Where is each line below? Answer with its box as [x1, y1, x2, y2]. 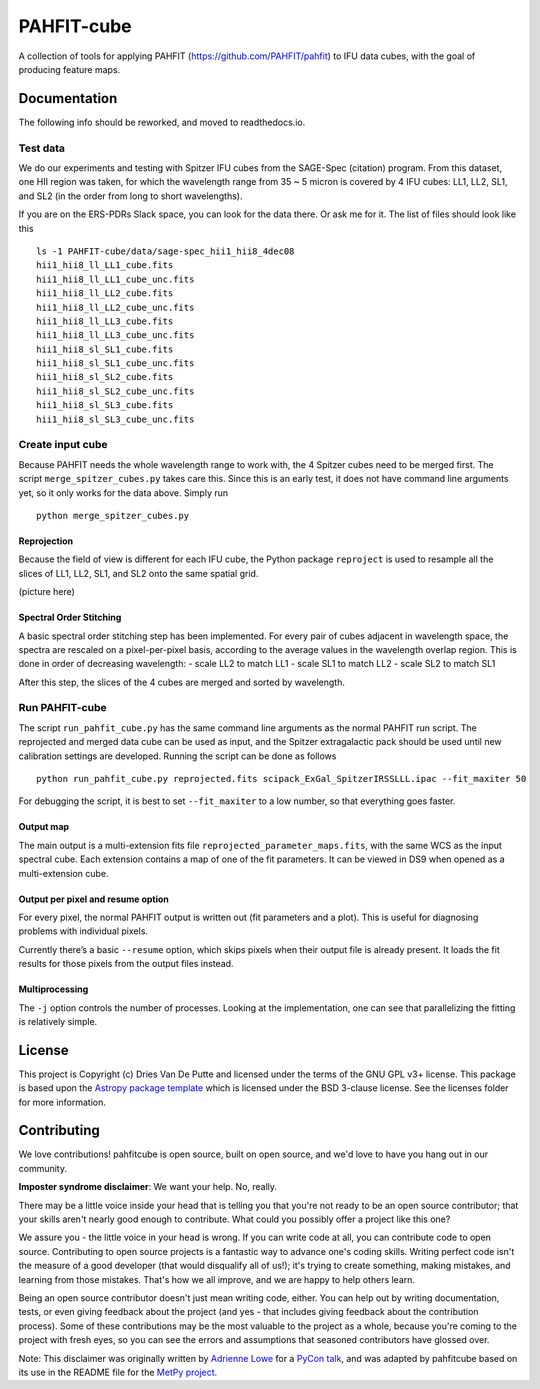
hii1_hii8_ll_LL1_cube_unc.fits [36, 273, 195, 285]
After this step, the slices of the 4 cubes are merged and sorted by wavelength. [18, 676, 345, 688]
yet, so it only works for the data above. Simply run [18, 486, 229, 499]
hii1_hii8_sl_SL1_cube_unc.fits [36, 358, 195, 369]
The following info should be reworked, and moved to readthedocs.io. [18, 116, 306, 128]
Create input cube [18, 438, 109, 452]
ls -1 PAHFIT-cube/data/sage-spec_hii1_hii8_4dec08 [36, 245, 295, 257]
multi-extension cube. [18, 867, 109, 879]
